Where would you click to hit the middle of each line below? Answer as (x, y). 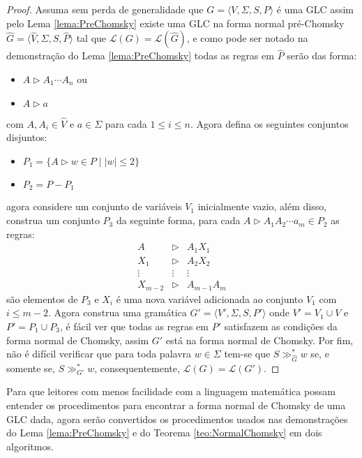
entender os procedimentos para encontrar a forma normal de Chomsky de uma (176, 405)
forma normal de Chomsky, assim (78, 340)
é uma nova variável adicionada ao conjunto (210, 298)
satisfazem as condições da (281, 326)
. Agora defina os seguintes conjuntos (270, 123)
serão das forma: (322, 56)
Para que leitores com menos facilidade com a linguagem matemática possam (171, 391)
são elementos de (42, 298)
